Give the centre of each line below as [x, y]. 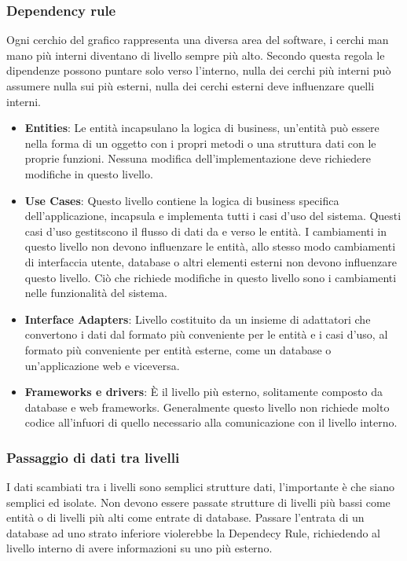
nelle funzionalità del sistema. [96, 293]
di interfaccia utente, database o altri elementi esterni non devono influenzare [211, 261]
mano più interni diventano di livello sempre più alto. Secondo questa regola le [196, 55]
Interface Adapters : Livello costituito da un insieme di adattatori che [198, 319]
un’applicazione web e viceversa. [102, 365]
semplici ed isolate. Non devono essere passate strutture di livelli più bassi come [198, 502]
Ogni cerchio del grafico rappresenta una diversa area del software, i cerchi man [198, 40]
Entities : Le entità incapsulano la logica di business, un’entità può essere [202, 128]
